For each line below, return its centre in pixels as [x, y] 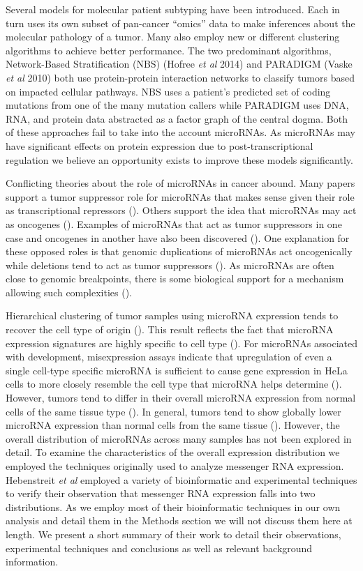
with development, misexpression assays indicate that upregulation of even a [169, 357]
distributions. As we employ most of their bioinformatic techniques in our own [173, 507]
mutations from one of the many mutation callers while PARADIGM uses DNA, [177, 105]
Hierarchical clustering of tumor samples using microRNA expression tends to [172, 315]
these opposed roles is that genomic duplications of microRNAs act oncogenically [179, 251]
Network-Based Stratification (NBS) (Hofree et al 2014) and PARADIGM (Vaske [179, 64]
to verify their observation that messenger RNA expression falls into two [161, 493]
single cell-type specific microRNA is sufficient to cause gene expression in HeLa [177, 370]
